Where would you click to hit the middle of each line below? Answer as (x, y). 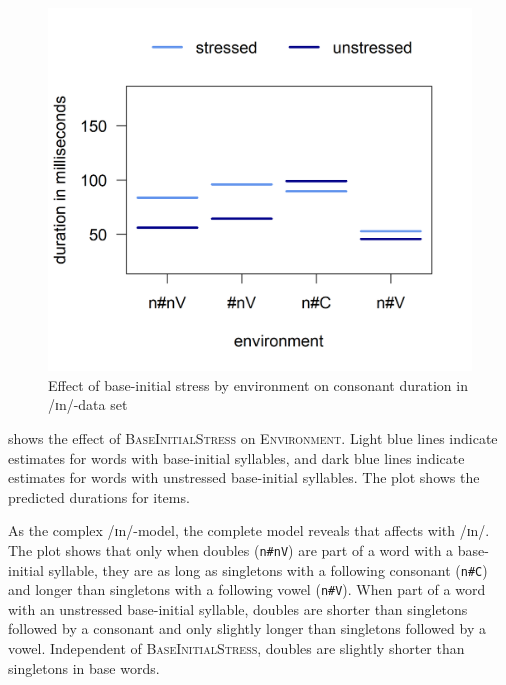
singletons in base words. (84, 667)
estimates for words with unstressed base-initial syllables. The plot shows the (244, 477)
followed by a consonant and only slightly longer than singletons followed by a (247, 628)
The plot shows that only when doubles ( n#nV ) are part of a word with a (231, 549)
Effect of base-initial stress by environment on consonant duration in (258, 384)
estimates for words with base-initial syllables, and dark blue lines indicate (236, 457)
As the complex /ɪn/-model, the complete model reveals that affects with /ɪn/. (249, 530)
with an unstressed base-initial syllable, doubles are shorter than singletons (238, 608)
